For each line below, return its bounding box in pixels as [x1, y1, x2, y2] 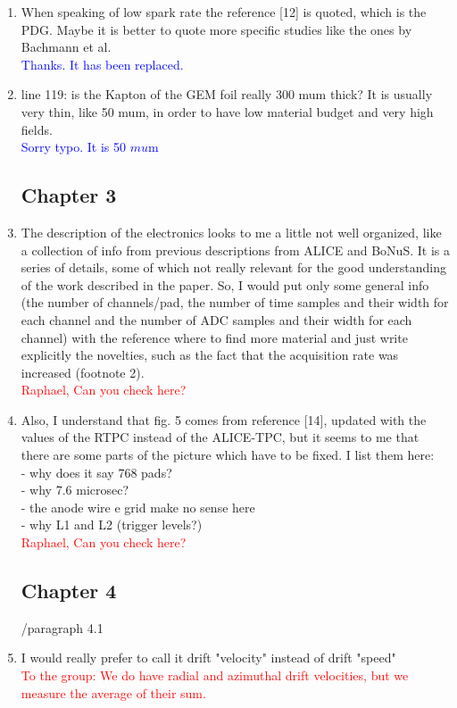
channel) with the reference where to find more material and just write [21, 328, 408, 346]
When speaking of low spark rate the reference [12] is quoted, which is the [21, 3, 427, 21]
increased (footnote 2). [21, 362, 145, 381]
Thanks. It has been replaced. [21, 54, 184, 73]
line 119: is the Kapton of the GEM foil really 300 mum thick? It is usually [21, 85, 433, 104]
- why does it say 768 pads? [21, 462, 172, 481]
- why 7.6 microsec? [21, 480, 129, 499]
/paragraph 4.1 [21, 618, 104, 637]
